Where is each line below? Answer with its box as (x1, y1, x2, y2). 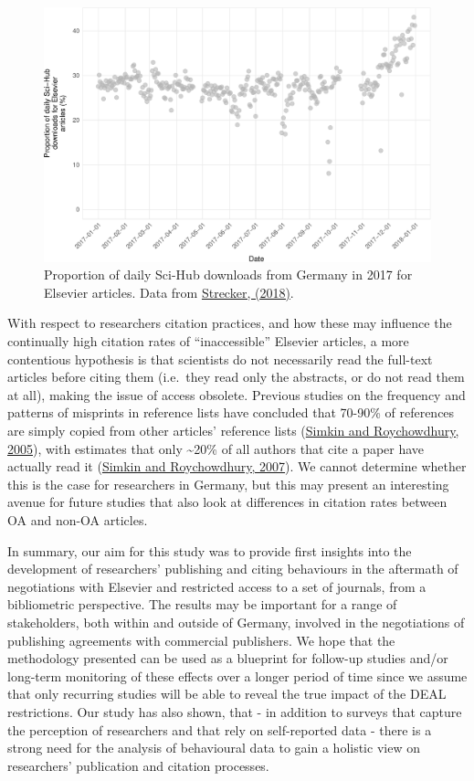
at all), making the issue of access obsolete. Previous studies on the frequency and (7, 385, 466, 404)
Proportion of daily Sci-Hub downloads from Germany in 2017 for (44, 265, 413, 284)
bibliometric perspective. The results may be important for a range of (7, 595, 397, 614)
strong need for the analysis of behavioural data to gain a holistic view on (7, 738, 420, 757)
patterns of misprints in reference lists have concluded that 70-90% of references (7, 403, 455, 422)
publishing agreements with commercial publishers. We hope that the (7, 630, 395, 649)
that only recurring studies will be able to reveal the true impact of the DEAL (7, 684, 447, 703)
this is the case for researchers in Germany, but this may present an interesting (7, 474, 449, 493)
